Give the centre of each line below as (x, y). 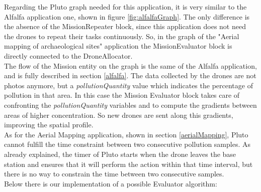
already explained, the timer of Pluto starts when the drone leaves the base (120, 154)
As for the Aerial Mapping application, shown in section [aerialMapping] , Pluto (126, 134)
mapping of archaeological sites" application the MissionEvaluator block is (118, 46)
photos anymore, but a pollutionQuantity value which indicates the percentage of (128, 85)
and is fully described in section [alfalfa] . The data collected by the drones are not (130, 75)
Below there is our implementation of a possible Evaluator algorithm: (111, 183)
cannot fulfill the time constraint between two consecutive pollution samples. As (127, 144)
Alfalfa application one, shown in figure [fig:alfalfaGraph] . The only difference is (127, 16)
